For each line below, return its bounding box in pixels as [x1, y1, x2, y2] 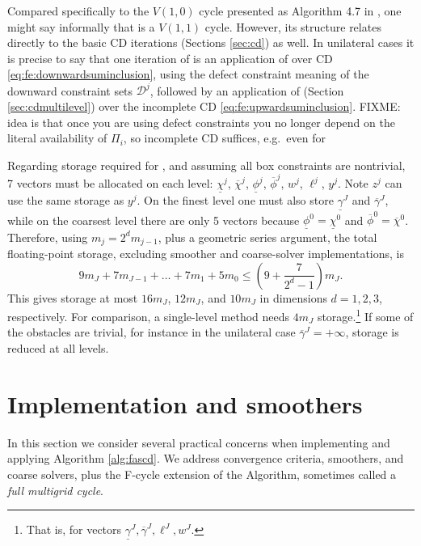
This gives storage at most [7, 289, 138, 306]
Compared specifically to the [7, 2, 149, 19]
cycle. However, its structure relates [204, 18, 381, 35]
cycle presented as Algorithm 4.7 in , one [199, 2, 402, 19]
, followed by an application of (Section [149, 82, 344, 99]
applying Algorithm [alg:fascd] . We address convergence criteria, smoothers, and [7, 450, 404, 467]
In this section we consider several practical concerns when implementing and [7, 434, 390, 451]
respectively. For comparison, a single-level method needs [7, 307, 290, 324]
